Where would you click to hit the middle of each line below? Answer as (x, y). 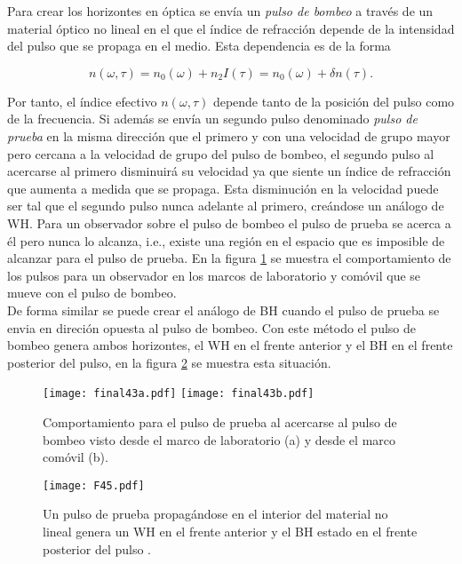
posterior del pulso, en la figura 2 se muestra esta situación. (169, 362)
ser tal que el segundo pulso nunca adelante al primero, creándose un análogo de (226, 206)
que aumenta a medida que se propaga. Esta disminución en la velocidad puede (223, 188)
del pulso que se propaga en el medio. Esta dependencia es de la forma (199, 46)
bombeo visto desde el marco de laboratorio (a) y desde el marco (219, 439)
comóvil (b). (76, 457)
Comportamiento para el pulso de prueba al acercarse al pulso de (220, 421)
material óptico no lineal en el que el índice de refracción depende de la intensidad (231, 28)
